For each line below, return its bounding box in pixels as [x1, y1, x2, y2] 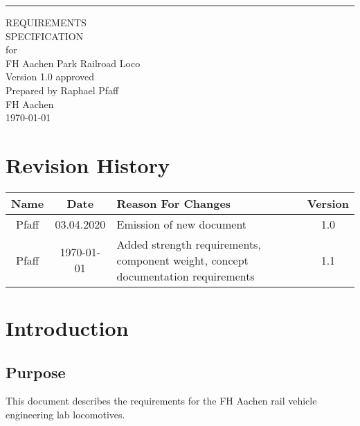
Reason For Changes [116, 195, 231, 211]
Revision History [6, 150, 170, 179]
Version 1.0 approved [6, 69, 95, 84]
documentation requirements [116, 267, 255, 284]
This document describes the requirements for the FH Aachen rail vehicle [6, 393, 317, 408]
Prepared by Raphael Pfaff [6, 82, 119, 97]
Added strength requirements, [116, 236, 261, 252]
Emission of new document [116, 215, 247, 232]
